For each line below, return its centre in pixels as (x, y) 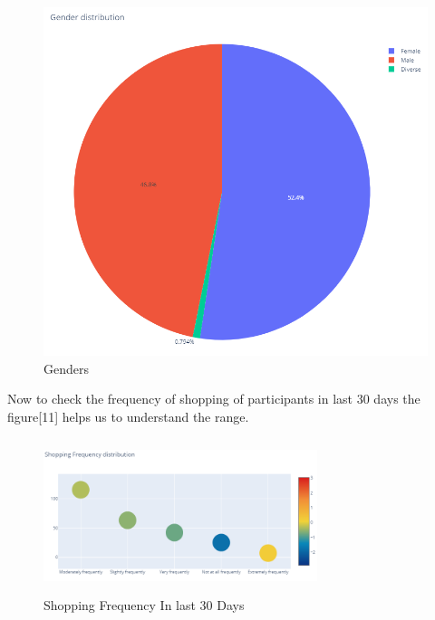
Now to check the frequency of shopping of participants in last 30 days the (214, 399)
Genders (66, 368)
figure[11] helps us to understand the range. (128, 416)
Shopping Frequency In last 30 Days (144, 605)
